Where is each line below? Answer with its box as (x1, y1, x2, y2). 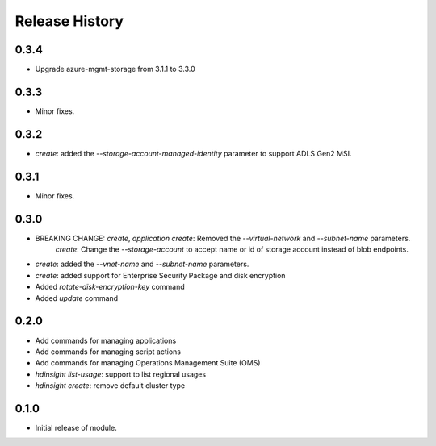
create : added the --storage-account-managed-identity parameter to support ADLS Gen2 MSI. (35, 148, 352, 158)
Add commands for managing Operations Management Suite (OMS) (35, 358, 261, 368)
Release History (15, 12, 124, 30)
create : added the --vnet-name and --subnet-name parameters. (35, 259, 249, 269)
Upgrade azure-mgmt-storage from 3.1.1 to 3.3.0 (35, 65, 195, 74)
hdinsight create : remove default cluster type (35, 381, 186, 390)
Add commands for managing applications (35, 336, 177, 345)
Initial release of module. (35, 423, 117, 433)
